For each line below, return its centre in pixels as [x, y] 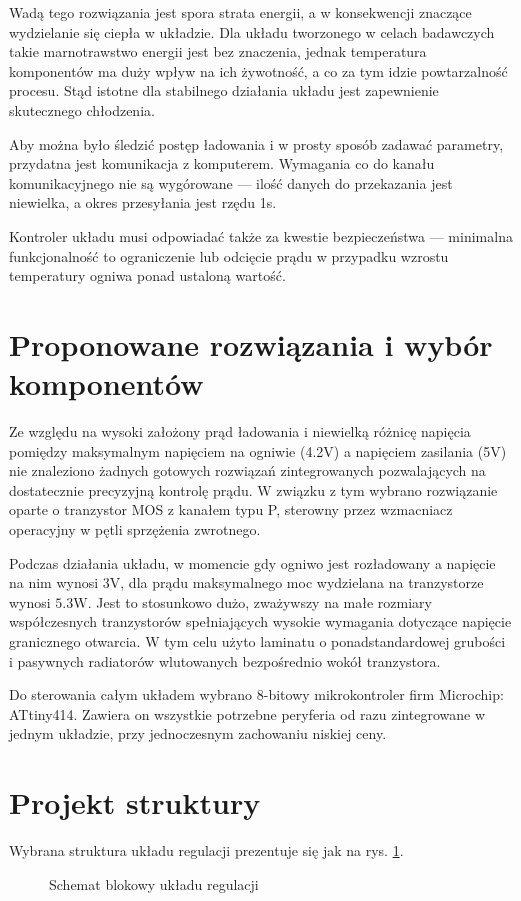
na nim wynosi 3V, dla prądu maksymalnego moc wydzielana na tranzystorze [246, 582]
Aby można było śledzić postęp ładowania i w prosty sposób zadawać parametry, [256, 143]
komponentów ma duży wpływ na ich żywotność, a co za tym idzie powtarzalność [258, 70]
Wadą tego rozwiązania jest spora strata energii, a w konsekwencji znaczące [240, 12]
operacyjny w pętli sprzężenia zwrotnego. [135, 529]
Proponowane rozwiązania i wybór [251, 343]
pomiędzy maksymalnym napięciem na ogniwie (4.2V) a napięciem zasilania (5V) [258, 450]
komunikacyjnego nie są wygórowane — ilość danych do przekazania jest [231, 182]
